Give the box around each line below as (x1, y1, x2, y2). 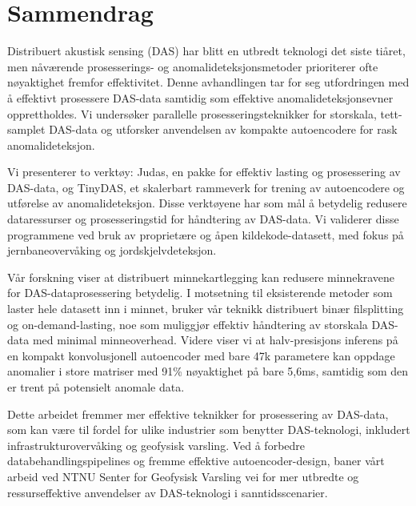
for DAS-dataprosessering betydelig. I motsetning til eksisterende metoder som (7, 284, 393, 301)
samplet (7, 121, 46, 138)
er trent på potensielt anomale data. (7, 379, 185, 395)
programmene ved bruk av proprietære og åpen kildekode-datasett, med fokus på (7, 226, 404, 243)
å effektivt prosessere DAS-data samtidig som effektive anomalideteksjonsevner (7, 89, 394, 106)
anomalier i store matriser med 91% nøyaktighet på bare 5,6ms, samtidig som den (7, 363, 409, 379)
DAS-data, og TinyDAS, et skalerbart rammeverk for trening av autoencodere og (7, 179, 405, 195)
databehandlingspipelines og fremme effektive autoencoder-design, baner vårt (7, 452, 385, 469)
